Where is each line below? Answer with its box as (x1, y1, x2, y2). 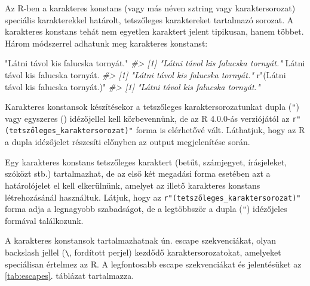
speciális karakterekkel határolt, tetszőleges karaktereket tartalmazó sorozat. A (5, 13, 294, 26)
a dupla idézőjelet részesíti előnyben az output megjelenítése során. (5, 136, 250, 148)
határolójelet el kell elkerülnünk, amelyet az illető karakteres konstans (5, 179, 260, 191)
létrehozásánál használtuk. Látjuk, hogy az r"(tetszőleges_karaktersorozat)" (5, 190, 301, 203)
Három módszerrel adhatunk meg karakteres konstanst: (5, 36, 208, 49)
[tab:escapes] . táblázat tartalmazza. (5, 269, 134, 282)
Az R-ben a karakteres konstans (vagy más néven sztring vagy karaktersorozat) (5, 2, 296, 14)
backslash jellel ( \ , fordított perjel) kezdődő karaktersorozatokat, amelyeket (5, 246, 281, 258)
